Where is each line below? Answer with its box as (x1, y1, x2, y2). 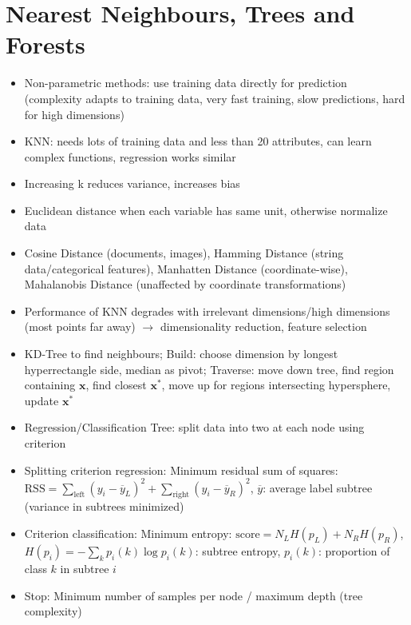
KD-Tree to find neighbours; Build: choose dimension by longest (24, 345, 338, 362)
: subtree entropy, (195, 543, 281, 559)
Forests (6, 28, 85, 61)
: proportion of (318, 543, 390, 559)
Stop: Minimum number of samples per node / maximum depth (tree (24, 587, 363, 603)
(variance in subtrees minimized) (24, 498, 184, 515)
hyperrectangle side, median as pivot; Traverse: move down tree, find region (24, 360, 394, 377)
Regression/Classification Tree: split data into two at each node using (24, 419, 365, 436)
